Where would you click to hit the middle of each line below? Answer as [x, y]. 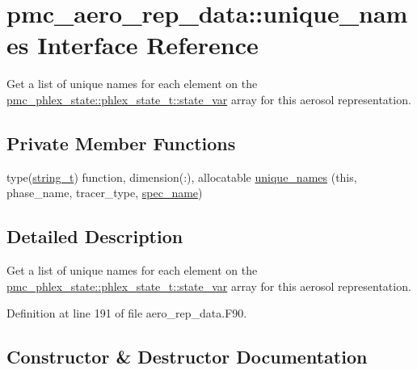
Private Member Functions [121, 143]
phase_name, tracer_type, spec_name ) [105, 193]
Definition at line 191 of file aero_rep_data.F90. [127, 313]
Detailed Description [95, 236]
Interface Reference [148, 45]
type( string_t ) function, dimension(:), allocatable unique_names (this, [182, 177]
